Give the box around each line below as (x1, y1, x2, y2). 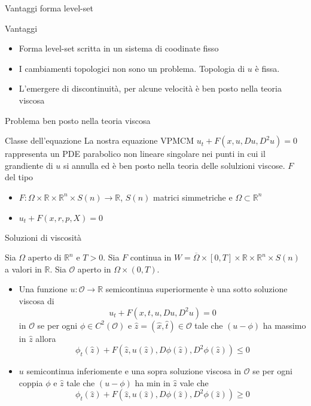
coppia (19, 376, 43, 389)
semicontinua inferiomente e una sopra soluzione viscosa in (26, 365, 242, 377)
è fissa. (255, 62, 280, 74)
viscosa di (19, 294, 54, 307)
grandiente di (5, 159, 53, 171)
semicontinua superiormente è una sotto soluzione (105, 283, 288, 295)
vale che (179, 376, 209, 389)
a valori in (5, 262, 42, 275)
